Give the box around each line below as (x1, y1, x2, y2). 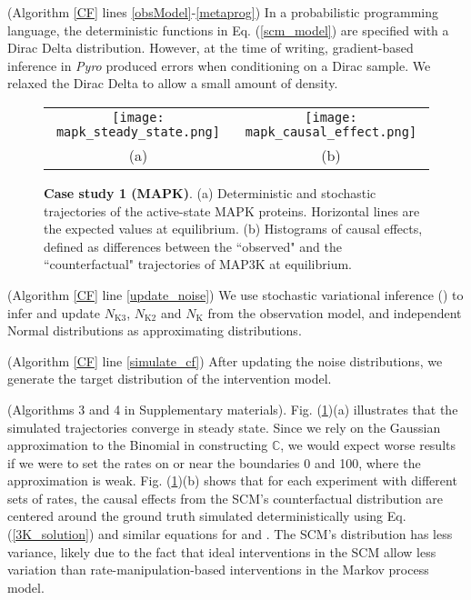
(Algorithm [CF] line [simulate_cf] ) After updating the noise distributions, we (7, 351, 443, 370)
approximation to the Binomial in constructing (7, 435, 268, 455)
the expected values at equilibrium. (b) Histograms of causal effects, (44, 219, 423, 238)
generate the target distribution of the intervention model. (7, 369, 332, 388)
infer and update (7, 303, 100, 322)
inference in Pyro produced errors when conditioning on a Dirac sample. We (7, 55, 431, 75)
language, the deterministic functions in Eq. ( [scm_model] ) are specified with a (7, 20, 449, 39)
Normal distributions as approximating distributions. (7, 321, 302, 340)
